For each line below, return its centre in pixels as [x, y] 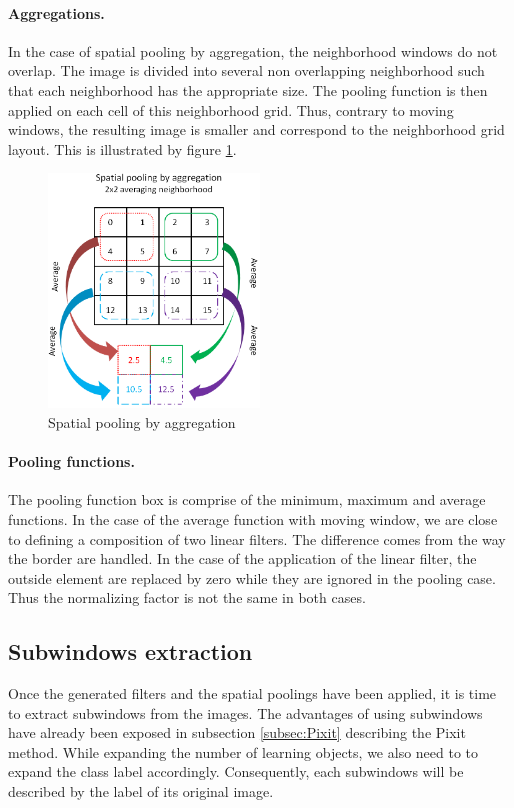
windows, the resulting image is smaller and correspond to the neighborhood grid [256, 129]
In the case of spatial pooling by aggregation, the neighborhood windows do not [253, 50]
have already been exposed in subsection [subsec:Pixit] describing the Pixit [237, 732]
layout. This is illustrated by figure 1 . [122, 148]
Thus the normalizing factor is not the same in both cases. [187, 597]
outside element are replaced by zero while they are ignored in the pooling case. [252, 577]
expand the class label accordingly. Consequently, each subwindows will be [236, 771]
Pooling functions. [71, 461]
